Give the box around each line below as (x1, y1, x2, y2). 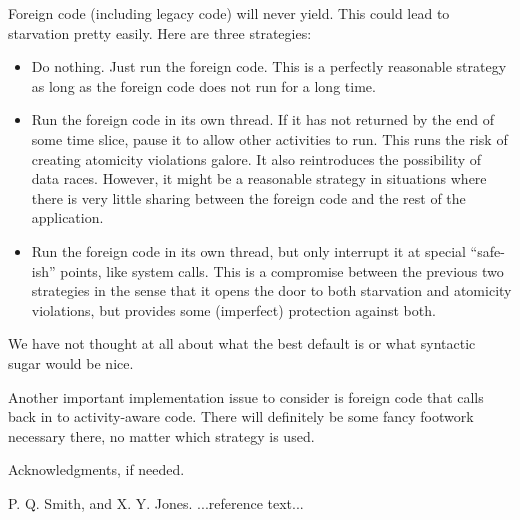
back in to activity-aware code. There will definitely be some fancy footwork (8, 406, 474, 427)
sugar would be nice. (8, 352, 134, 373)
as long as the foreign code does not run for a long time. (31, 75, 376, 96)
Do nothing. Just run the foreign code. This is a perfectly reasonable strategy (31, 56, 507, 77)
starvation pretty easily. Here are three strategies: (8, 22, 312, 43)
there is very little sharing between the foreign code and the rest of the (31, 187, 466, 208)
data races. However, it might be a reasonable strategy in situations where (31, 168, 487, 189)
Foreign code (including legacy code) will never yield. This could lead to (8, 3, 450, 23)
